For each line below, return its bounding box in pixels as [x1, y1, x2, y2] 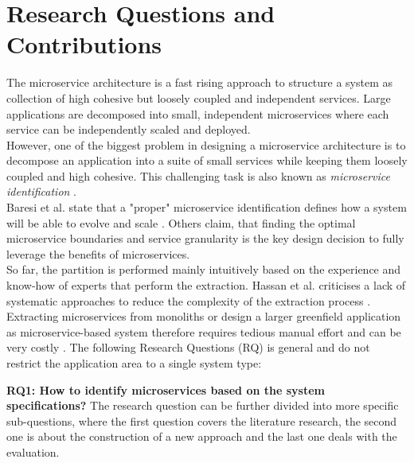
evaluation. [6, 443, 60, 460]
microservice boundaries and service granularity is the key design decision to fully [6, 230, 404, 247]
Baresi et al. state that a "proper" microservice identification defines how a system [6, 199, 407, 216]
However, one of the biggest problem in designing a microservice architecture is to [6, 136, 406, 153]
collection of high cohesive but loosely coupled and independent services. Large [6, 89, 391, 106]
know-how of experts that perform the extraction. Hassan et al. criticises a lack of [6, 277, 406, 294]
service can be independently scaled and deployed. [6, 121, 251, 138]
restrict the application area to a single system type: [6, 355, 262, 371]
